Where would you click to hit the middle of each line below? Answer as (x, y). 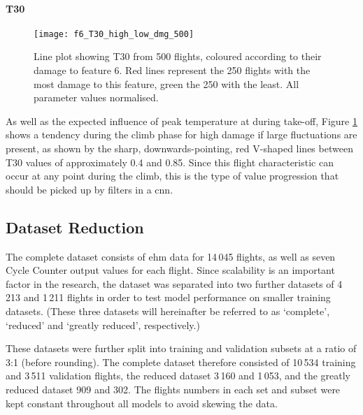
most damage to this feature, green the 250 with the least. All (166, 83)
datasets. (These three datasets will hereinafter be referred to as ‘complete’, (168, 311)
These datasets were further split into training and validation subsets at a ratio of (181, 348)
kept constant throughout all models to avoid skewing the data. (142, 403)
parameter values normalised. (96, 97)
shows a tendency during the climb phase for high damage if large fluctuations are (181, 134)
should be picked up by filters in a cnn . (90, 189)
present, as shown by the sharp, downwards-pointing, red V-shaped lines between (179, 148)
